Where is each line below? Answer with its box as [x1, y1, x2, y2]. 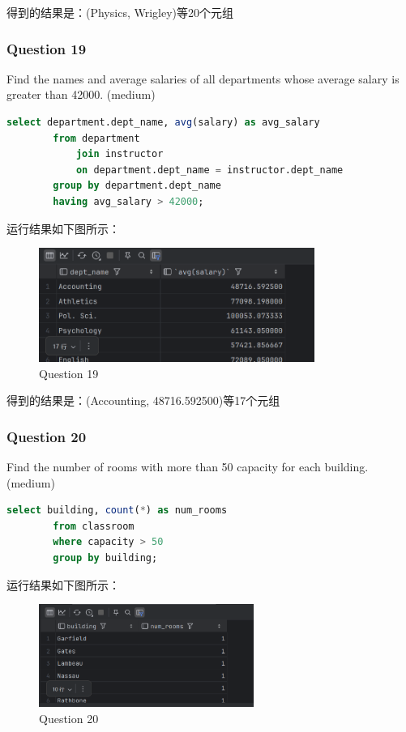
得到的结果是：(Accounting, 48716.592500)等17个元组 [6, 392, 280, 409]
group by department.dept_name [53, 180, 221, 192]
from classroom [53, 520, 135, 532]
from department [53, 132, 140, 144]
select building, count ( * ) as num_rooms [6, 504, 228, 517]
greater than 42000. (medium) [6, 86, 156, 103]
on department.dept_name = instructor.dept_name [75, 164, 344, 176]
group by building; [53, 552, 158, 564]
